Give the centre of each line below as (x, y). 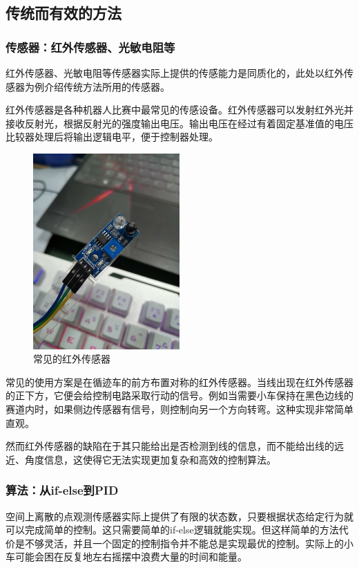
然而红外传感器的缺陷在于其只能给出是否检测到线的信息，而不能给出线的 (170, 446)
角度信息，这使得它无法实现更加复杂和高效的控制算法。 (150, 459)
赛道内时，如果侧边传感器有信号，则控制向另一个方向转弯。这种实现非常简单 (179, 409)
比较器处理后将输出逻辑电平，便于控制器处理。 (112, 137)
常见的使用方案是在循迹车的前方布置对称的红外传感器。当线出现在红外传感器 (179, 382)
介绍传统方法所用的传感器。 (107, 86)
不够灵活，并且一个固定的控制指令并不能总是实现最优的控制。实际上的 (184, 543)
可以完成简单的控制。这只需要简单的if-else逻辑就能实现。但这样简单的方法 (172, 530)
